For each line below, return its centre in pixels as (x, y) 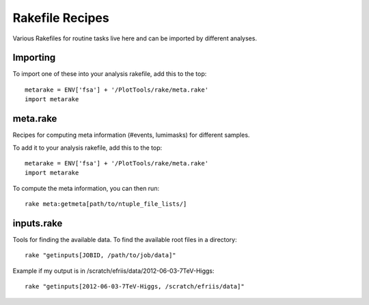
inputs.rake (38, 223)
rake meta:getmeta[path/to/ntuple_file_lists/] (106, 204)
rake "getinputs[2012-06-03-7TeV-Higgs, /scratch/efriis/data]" (135, 287)
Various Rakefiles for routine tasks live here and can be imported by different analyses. (135, 38)
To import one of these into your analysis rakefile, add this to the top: (110, 74)
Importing (34, 58)
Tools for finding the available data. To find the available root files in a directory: (125, 240)
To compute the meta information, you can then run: (86, 188)
